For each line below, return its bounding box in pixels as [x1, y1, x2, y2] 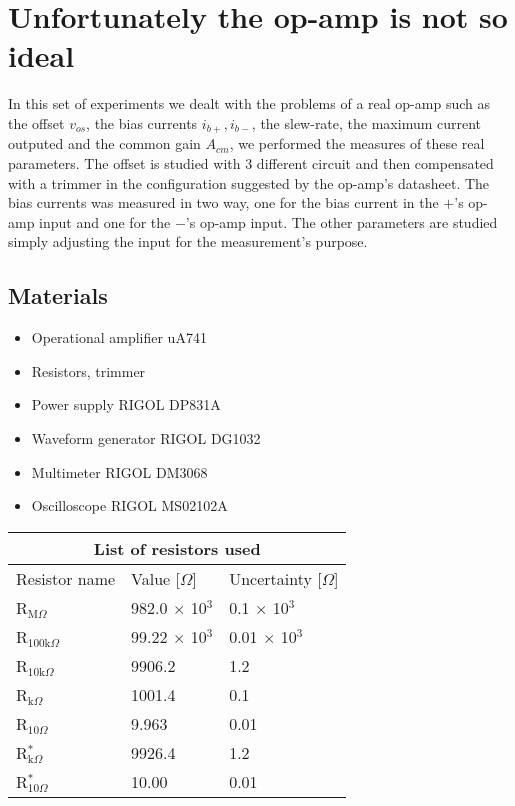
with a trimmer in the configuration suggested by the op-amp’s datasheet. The [8, 172, 490, 193]
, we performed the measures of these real [229, 133, 485, 154]
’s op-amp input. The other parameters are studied [185, 211, 498, 232]
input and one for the [39, 211, 171, 232]
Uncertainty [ [229, 566, 322, 590]
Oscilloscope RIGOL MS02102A [31, 495, 228, 516]
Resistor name [16, 566, 116, 590]
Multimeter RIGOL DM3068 [31, 461, 208, 482]
